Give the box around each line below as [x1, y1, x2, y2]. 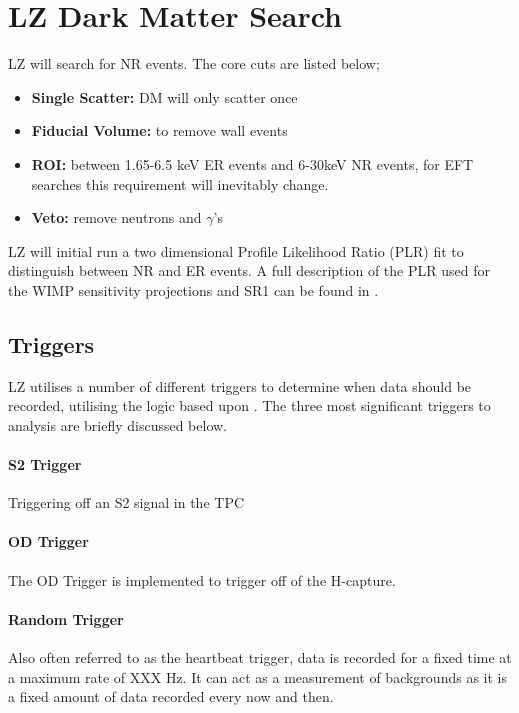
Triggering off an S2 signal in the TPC [8, 492, 245, 513]
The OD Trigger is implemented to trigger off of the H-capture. [8, 569, 396, 590]
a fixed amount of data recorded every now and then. [8, 686, 334, 707]
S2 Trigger [8, 454, 82, 475]
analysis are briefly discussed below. [8, 414, 228, 435]
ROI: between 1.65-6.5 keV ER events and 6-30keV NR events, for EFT [31, 153, 474, 174]
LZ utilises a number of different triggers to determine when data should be [8, 375, 472, 396]
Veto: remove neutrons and [31, 207, 202, 228]
